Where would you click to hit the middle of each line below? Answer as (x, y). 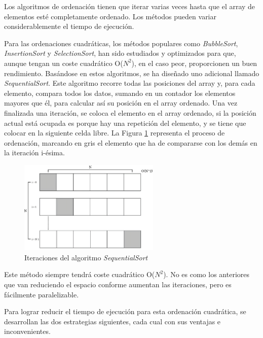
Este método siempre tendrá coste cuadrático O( (80, 274)
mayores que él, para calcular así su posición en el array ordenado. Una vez (121, 103)
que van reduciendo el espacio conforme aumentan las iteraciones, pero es (118, 284)
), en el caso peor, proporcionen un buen (194, 63)
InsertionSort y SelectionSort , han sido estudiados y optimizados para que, (120, 53)
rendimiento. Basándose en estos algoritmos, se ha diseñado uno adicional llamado (132, 73)
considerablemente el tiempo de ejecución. (69, 26)
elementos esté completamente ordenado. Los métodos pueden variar (110, 16)
